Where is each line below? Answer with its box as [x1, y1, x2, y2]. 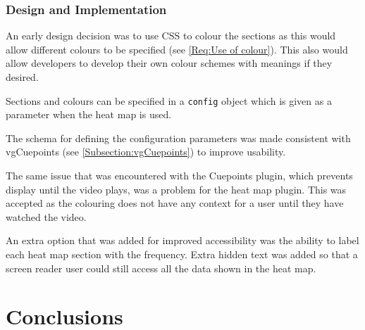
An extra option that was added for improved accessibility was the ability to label [6, 233, 359, 248]
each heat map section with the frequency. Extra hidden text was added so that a [6, 247, 358, 261]
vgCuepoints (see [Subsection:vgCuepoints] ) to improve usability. [6, 144, 286, 159]
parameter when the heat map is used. [6, 107, 172, 122]
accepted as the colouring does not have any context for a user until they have [6, 196, 344, 210]
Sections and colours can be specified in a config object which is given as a [6, 93, 332, 108]
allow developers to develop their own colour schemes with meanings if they [6, 56, 333, 70]
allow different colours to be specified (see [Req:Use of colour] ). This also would [6, 42, 348, 56]
